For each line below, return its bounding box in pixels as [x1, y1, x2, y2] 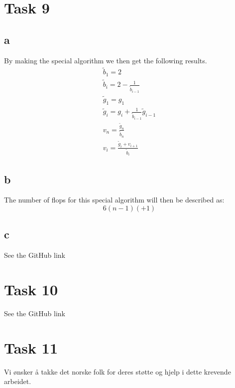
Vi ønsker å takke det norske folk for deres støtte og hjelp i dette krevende [4, 366, 231, 377]
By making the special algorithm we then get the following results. [4, 55, 207, 65]
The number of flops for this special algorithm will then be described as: [4, 194, 225, 205]
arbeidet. [4, 376, 31, 387]
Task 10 [4, 279, 58, 300]
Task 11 [4, 337, 58, 358]
